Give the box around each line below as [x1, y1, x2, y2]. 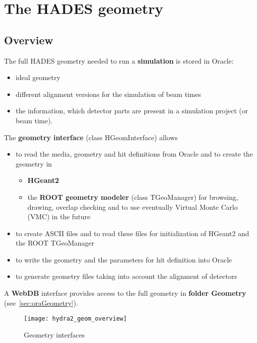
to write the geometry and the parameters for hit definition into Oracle [15, 254, 232, 264]
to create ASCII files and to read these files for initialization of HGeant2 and [15, 228, 250, 238]
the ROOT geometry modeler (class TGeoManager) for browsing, [27, 191, 238, 202]
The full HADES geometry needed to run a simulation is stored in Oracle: [4, 55, 234, 66]
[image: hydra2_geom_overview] [24, 315, 127, 323]
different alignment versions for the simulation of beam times [15, 88, 201, 99]
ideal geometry [15, 72, 61, 83]
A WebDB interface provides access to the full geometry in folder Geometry [4, 288, 246, 298]
